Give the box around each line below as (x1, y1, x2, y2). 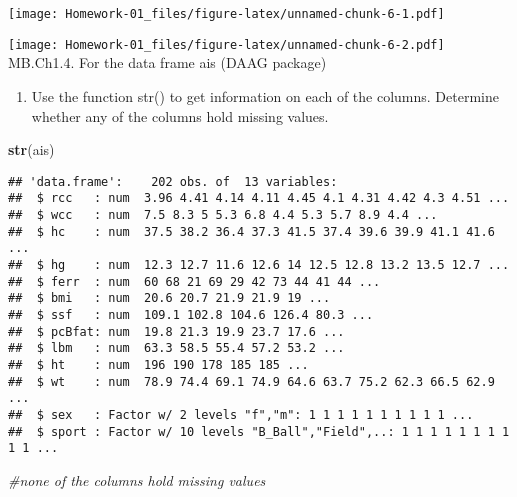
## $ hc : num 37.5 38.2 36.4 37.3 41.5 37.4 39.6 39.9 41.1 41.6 (8, 224, 495, 239)
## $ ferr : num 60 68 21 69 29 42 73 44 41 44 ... (8, 274, 381, 289)
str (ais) (8, 139, 55, 160)
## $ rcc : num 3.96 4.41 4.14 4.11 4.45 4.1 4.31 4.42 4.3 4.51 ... (8, 191, 510, 206)
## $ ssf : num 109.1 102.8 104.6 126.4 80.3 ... (8, 307, 374, 322)
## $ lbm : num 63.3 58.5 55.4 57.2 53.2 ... (8, 341, 345, 356)
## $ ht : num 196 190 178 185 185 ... (8, 357, 309, 372)
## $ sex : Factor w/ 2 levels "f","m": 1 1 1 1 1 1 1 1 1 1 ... (8, 407, 474, 422)
